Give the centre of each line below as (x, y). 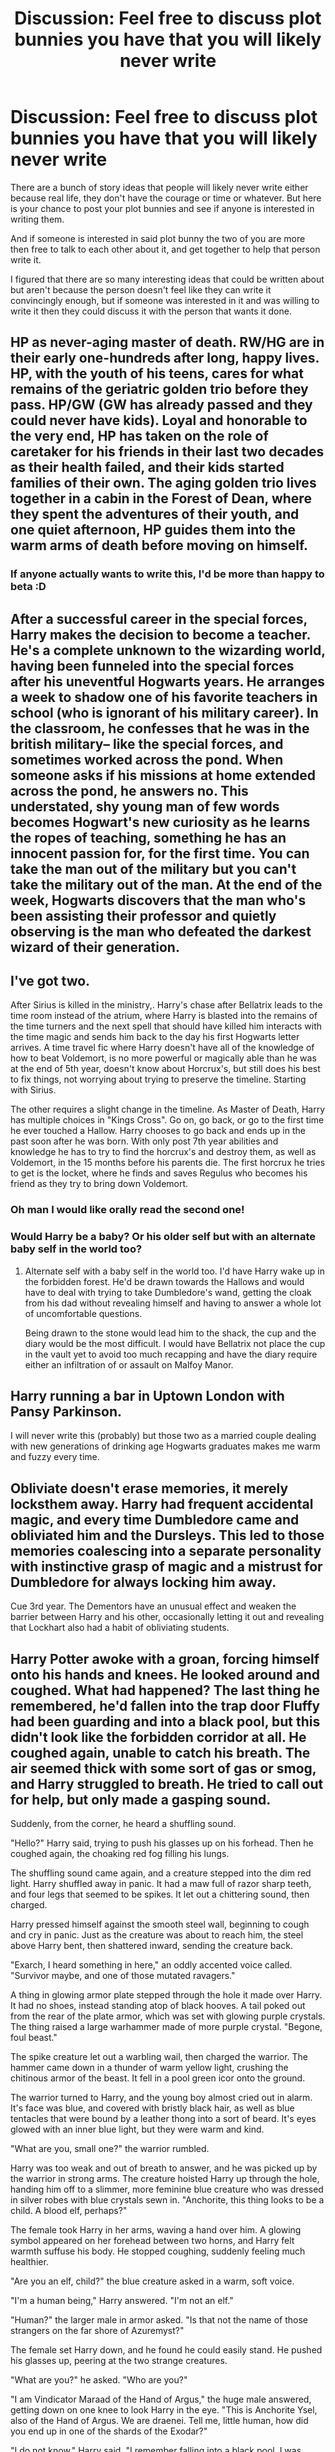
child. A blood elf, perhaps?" (69, 2211)
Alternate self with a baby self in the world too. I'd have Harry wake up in (174, 1271)
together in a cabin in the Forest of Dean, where (161, 498)
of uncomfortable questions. (83, 1313)
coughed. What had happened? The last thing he (165, 1690)
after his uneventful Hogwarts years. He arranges (167, 681)
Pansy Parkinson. (66, 1412)
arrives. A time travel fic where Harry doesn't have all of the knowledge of (162, 1048)
